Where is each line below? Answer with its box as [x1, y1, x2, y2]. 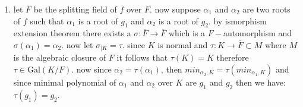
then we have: [235, 76, 286, 89]
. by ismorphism [208, 14, 267, 27]
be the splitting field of [33, 3, 117, 15]
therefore [216, 51, 249, 64]
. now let [61, 38, 93, 51]
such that [30, 14, 64, 27]
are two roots [242, 3, 291, 15]
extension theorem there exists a [13, 27, 131, 39]
